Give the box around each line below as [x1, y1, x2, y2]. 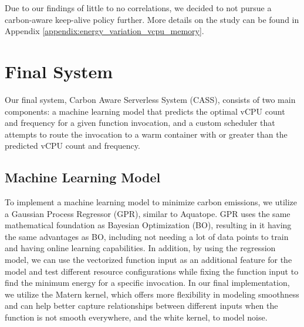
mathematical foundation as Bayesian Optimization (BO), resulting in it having [5, 219, 292, 231]
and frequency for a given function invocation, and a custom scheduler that [5, 116, 275, 129]
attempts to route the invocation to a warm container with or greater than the [5, 128, 288, 140]
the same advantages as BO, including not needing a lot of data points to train [5, 230, 289, 242]
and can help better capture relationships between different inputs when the [5, 299, 278, 312]
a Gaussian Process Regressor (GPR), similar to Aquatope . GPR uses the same [5, 207, 291, 219]
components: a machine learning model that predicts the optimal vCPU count [5, 105, 285, 117]
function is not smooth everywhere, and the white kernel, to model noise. [5, 311, 268, 323]
